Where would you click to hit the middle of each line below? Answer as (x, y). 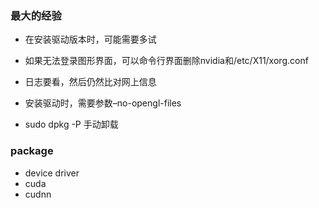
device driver (52, 173)
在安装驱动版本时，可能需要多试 (90, 39)
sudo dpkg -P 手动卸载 (71, 124)
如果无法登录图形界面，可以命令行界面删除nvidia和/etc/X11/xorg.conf (166, 61)
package (32, 151)
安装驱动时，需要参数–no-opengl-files (103, 103)
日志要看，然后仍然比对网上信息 (90, 82)
